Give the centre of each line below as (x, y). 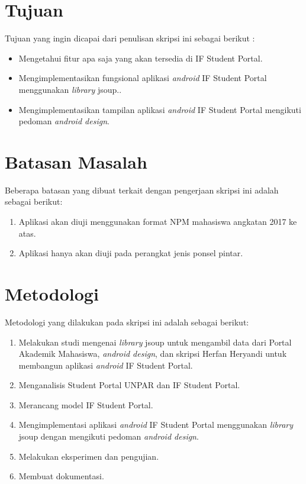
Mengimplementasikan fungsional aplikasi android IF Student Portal (143, 78)
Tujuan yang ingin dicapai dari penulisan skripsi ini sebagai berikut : (130, 38)
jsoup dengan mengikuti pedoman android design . (109, 436)
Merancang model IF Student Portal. (86, 404)
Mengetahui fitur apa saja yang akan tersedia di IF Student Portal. (141, 58)
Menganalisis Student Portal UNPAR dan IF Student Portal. (129, 385)
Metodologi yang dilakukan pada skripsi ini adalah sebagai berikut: (127, 322)
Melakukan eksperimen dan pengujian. (89, 456)
